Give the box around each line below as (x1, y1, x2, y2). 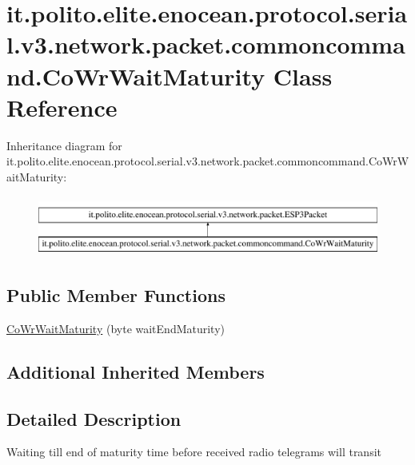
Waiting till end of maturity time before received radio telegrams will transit (6, 443, 382, 460)
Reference (6, 90, 118, 123)
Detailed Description (6, 406, 182, 431)
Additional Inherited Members (6, 359, 265, 384)
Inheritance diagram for (6, 137, 122, 153)
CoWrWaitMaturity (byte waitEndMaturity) (6, 320, 225, 336)
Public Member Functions (6, 283, 225, 308)
